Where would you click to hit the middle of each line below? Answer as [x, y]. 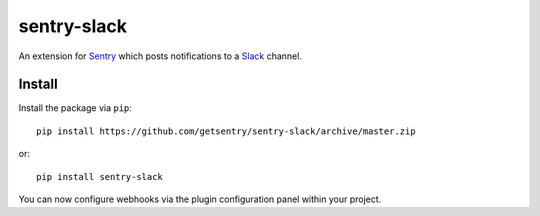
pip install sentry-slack [100, 176]
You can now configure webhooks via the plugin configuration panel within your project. [200, 199]
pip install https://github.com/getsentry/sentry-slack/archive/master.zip [226, 131]
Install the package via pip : [75, 108]
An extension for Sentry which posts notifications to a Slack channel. [160, 56]
